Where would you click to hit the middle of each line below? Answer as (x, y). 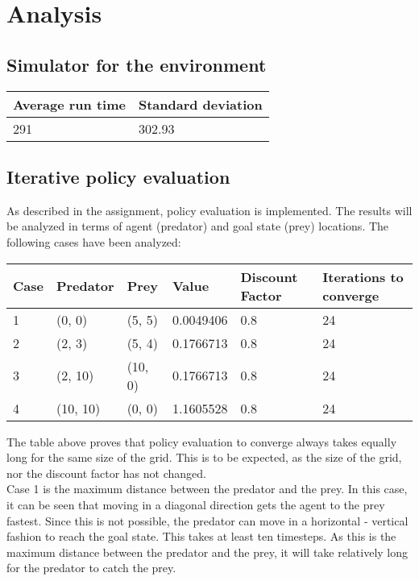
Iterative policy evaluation (118, 176)
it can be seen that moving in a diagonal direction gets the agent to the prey (196, 504)
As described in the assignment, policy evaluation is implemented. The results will (209, 210)
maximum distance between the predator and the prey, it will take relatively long (207, 552)
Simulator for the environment (137, 64)
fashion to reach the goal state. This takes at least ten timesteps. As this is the (201, 536)
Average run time (69, 104)
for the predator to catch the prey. (91, 568)
